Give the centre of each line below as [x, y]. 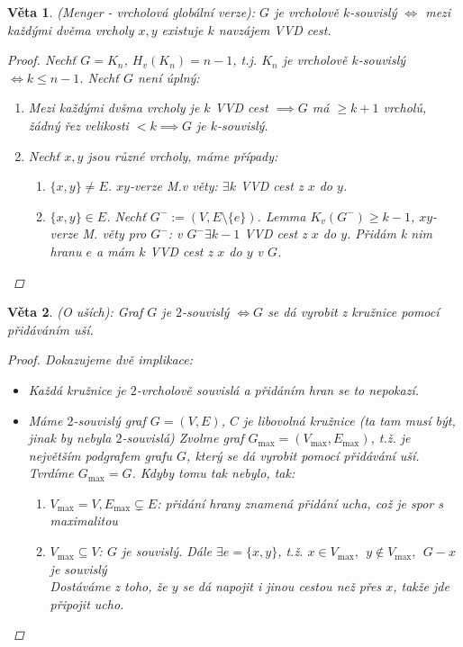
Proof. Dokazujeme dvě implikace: [100, 359]
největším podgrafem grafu [100, 455]
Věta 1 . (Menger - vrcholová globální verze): [132, 12]
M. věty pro [114, 234]
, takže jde [421, 586]
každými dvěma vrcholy [71, 29]
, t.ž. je [390, 438]
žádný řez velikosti [78, 125]
